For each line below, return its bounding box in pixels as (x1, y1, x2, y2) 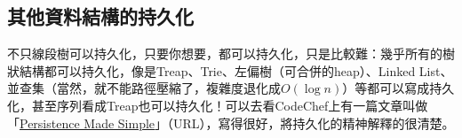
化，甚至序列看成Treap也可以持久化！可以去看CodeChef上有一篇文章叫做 (7, 96, 428, 114)
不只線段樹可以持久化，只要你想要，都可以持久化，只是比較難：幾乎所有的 (7, 44, 442, 63)
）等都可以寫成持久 (342, 79, 455, 97)
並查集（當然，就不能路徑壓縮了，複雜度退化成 (7, 79, 281, 97)
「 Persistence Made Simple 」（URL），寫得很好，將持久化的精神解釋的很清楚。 (7, 113, 455, 132)
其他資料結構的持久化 (7, 3, 194, 30)
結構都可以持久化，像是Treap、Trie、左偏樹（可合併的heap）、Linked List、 (19, 61, 453, 80)
